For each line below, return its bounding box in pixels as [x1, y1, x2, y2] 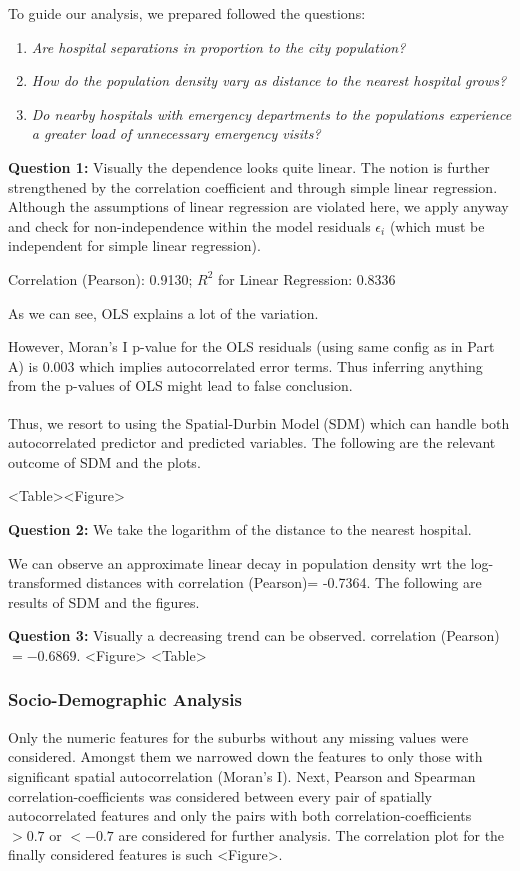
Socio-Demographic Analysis [8, 687, 242, 712]
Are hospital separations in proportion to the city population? [31, 36, 406, 57]
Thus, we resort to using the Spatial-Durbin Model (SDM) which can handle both [8, 412, 510, 433]
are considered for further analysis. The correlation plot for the [118, 824, 505, 845]
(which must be [389, 215, 485, 236]
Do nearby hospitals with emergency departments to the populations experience [31, 103, 512, 124]
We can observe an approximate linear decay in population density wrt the [8, 552, 467, 573]
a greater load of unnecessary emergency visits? [31, 123, 321, 144]
